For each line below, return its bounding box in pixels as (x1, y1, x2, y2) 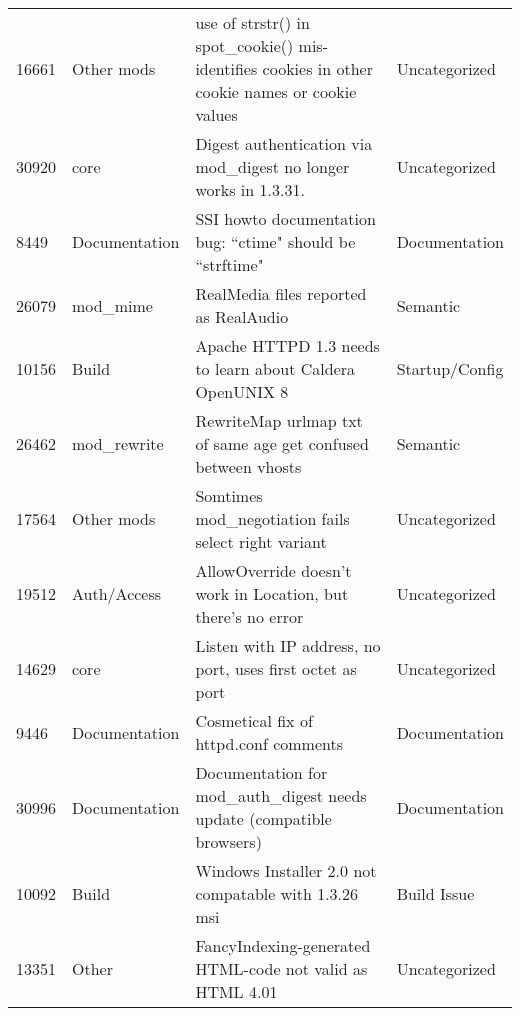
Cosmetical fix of (195, 709, 313, 732)
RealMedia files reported (195, 282, 367, 305)
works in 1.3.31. (195, 178, 305, 201)
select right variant (195, 530, 327, 553)
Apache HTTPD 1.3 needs (195, 334, 380, 357)
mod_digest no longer (195, 155, 350, 178)
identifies (195, 57, 258, 80)
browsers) (195, 830, 262, 853)
